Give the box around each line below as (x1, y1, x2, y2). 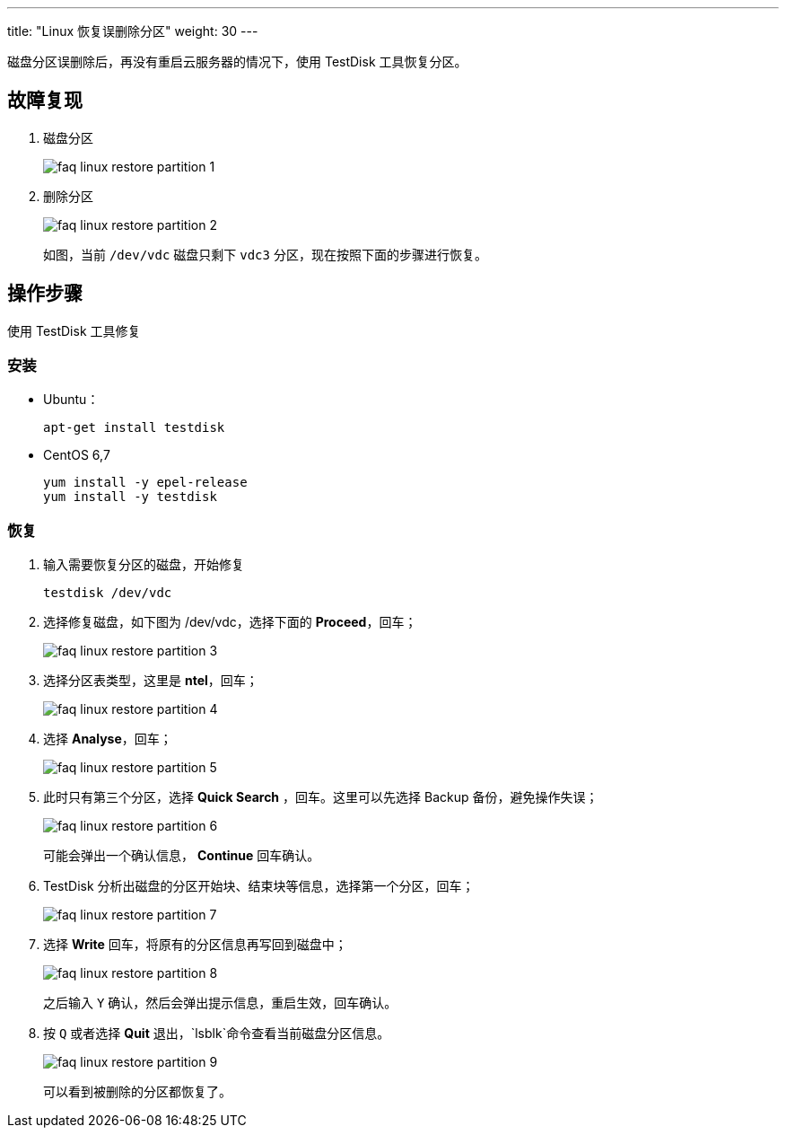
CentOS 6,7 (43, 447, 110, 463)
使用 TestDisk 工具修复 (7, 322, 141, 339)
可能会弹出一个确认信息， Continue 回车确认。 (43, 848, 320, 864)
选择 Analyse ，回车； (43, 731, 172, 747)
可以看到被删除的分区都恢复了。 (43, 1084, 231, 1100)
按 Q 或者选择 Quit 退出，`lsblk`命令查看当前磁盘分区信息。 (43, 1025, 390, 1042)
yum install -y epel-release (43, 475, 248, 490)
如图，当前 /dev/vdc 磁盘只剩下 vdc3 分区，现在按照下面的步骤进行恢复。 (43, 246, 487, 262)
